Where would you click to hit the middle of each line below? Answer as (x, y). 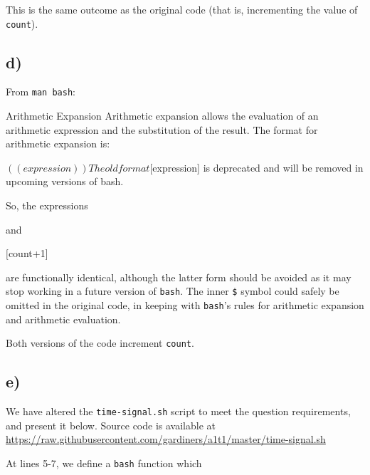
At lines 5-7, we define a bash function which (104, 463)
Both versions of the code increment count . (100, 343)
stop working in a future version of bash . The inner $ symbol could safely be (173, 291)
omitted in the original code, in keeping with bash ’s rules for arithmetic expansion (185, 305)
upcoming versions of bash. (65, 181)
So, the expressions (47, 205)
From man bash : (41, 92)
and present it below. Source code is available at (111, 425)
